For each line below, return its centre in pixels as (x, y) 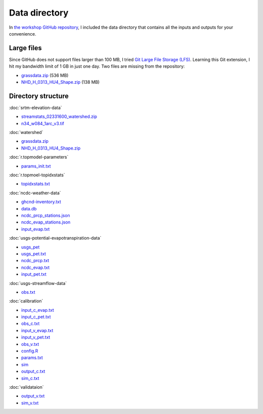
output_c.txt (33, 371)
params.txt (32, 358)
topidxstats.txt (36, 184)
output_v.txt (33, 396)
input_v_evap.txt (37, 330)
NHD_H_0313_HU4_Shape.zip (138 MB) (60, 82)
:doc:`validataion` (26, 387)
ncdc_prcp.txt (35, 261)
